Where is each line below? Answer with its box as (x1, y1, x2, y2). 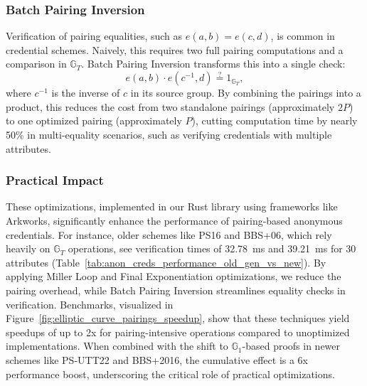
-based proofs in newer (242, 338, 341, 353)
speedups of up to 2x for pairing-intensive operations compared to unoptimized (6, 324, 350, 339)
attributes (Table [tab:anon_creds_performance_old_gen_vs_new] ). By (6, 254, 326, 269)
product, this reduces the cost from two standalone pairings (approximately (6, 99, 335, 114)
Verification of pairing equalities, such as (6, 28, 183, 43)
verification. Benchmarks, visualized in (6, 296, 174, 311)
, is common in (270, 28, 335, 43)
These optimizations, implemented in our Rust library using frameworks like (6, 199, 338, 214)
